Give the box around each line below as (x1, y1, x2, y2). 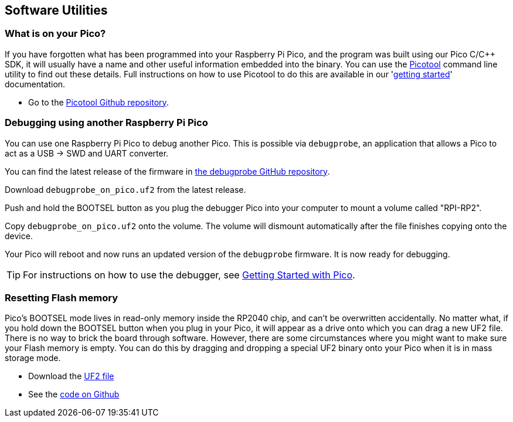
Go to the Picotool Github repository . (28, 97, 169, 107)
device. (5, 230, 33, 241)
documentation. (5, 79, 66, 89)
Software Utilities (5, 3, 108, 18)
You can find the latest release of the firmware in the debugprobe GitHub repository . (5, 166, 330, 176)
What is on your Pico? (5, 28, 106, 40)
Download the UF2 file (28, 371, 114, 382)
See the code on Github (28, 389, 120, 400)
